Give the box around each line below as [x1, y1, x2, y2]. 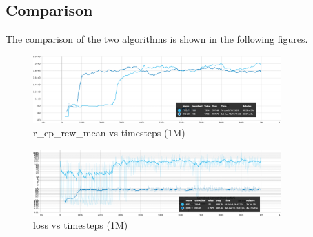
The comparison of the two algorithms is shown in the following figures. [6, 32, 308, 46]
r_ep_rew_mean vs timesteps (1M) [33, 125, 185, 140]
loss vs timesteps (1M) [33, 218, 128, 232]
